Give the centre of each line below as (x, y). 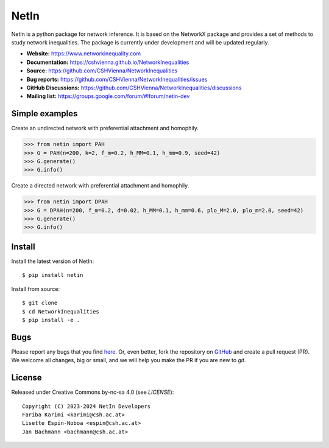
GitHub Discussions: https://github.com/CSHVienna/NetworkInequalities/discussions (134, 88)
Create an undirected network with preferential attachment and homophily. (105, 128)
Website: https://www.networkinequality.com (84, 54)
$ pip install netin (53, 275)
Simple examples (44, 114)
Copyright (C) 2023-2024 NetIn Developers (87, 406)
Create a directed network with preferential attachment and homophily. (100, 186)
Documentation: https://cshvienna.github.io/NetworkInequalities (108, 62)
